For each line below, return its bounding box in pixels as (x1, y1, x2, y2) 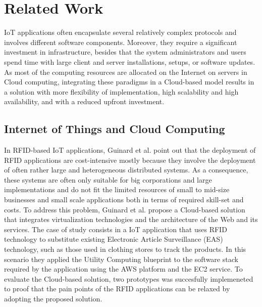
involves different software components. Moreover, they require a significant (4, 36, 237, 47)
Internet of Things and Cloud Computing (4, 121, 225, 137)
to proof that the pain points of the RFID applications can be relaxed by (4, 283, 230, 294)
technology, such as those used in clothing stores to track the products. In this (4, 244, 246, 254)
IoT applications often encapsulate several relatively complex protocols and (4, 27, 237, 37)
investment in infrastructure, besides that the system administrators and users (4, 47, 246, 57)
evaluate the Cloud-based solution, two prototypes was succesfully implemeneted (4, 273, 253, 284)
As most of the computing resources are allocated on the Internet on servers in (4, 66, 247, 77)
